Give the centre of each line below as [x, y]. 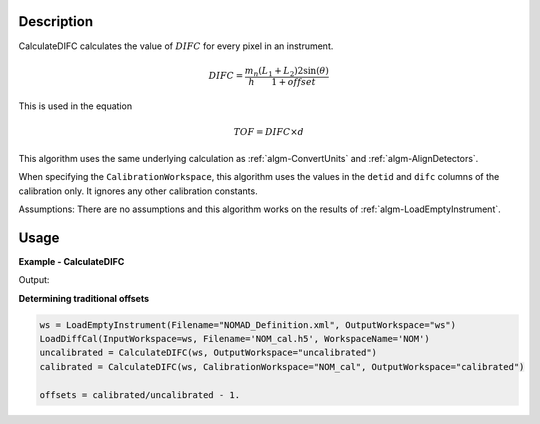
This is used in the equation [75, 106]
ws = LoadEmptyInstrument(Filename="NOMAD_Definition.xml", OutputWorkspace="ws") [248, 324]
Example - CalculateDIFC [71, 261]
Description [56, 21]
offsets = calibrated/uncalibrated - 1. [139, 394]
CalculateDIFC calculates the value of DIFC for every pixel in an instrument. [176, 46]
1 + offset [294, 82]
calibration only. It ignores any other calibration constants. [138, 191]
